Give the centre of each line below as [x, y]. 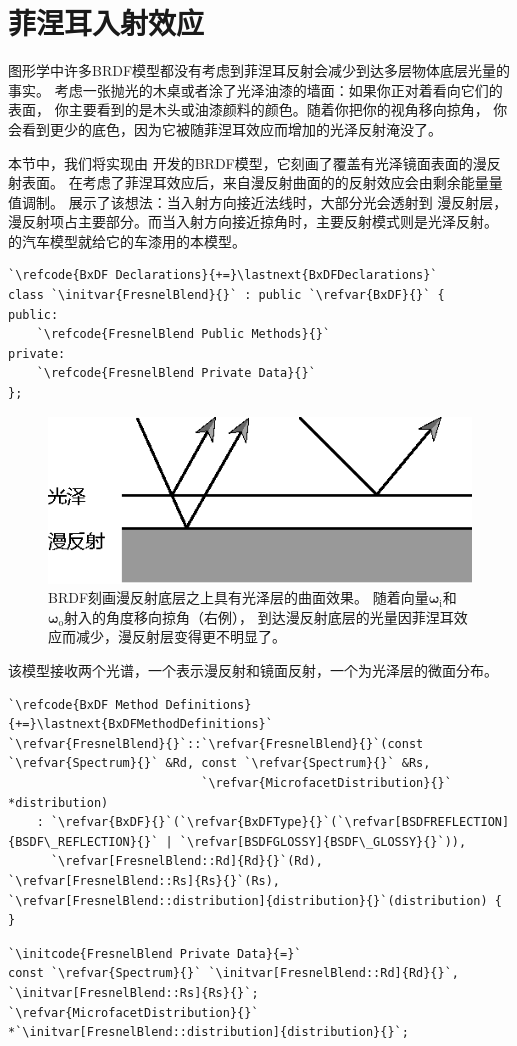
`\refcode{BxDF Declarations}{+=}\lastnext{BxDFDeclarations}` [223, 275]
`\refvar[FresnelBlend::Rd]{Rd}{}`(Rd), [186, 861]
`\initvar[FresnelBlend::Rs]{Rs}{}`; [133, 992]
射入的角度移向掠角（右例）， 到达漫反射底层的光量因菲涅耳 [259, 616]
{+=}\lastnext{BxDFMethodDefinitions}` [140, 724]
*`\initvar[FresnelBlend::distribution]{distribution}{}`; [208, 1032]
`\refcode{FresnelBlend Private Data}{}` [176, 373]
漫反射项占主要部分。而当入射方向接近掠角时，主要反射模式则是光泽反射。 [253, 221]
